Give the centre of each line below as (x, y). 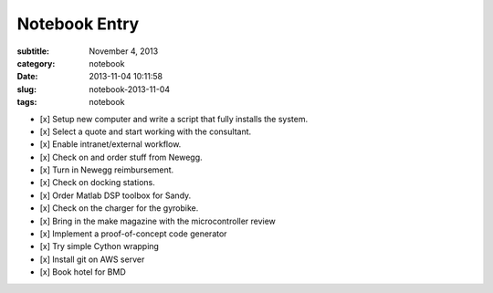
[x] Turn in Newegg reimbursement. (107, 170)
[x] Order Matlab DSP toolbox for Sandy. (115, 195)
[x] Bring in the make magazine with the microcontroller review (157, 221)
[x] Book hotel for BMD (83, 272)
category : (36, 63)
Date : (27, 77)
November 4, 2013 (124, 51)
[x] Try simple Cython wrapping (100, 246)
